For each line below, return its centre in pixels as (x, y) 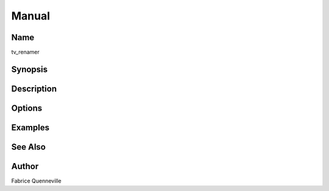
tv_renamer (25, 52)
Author (25, 166)
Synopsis (30, 69)
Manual (31, 16)
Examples (30, 127)
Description (34, 89)
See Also (28, 147)
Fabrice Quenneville (37, 181)
